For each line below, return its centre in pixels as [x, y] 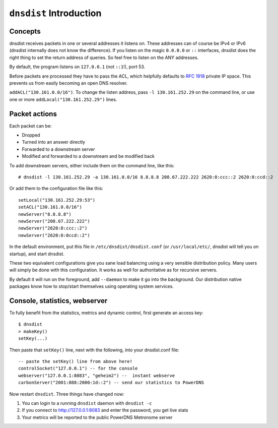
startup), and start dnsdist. [37, 254]
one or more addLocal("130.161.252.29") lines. [63, 99]
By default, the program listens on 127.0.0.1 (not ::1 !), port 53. [77, 67]
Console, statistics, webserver [58, 301]
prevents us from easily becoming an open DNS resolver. [68, 83]
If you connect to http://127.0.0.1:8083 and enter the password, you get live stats [105, 410]
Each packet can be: [31, 126]
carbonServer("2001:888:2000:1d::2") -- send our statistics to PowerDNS [111, 383]
